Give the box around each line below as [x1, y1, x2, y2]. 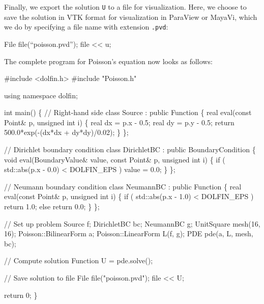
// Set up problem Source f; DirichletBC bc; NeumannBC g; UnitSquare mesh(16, [4, 218, 260, 229]
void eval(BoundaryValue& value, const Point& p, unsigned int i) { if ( [4, 154, 225, 164]
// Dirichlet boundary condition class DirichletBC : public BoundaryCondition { [4, 144, 256, 155]
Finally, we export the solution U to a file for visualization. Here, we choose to [4, 2, 247, 12]
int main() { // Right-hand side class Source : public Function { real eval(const [4, 107, 252, 118]
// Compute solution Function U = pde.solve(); [4, 255, 153, 266]
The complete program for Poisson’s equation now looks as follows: [4, 56, 213, 66]
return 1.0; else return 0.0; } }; [4, 201, 100, 212]
